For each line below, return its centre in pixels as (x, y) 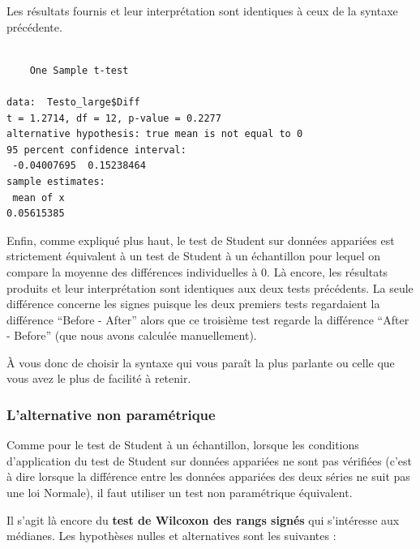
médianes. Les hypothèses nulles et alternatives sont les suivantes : (171, 536)
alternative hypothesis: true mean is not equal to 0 (155, 134)
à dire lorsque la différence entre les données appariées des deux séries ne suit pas (208, 476)
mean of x (39, 197)
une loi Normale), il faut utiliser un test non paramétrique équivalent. (180, 493)
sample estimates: (56, 181)
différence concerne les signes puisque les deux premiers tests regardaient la (193, 304)
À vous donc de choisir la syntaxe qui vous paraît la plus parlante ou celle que (201, 362)
